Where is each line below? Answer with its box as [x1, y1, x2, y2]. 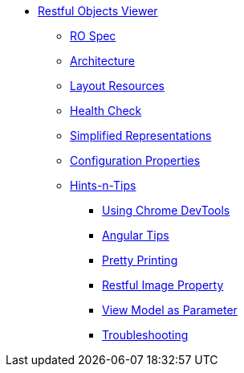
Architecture [70, 54, 136, 68]
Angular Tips [102, 228, 169, 242]
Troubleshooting [102, 328, 189, 342]
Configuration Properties [70, 154, 201, 167]
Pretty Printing [102, 253, 178, 267]
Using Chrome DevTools [102, 203, 230, 217]
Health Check [70, 104, 142, 117]
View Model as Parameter [102, 303, 238, 317]
